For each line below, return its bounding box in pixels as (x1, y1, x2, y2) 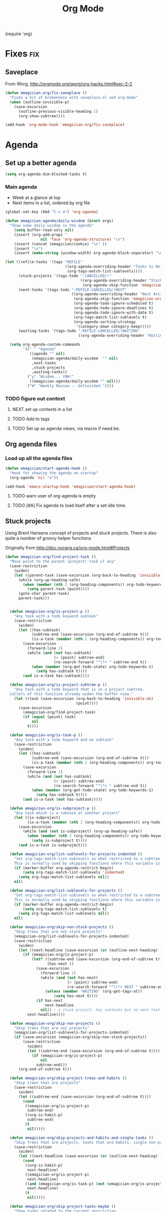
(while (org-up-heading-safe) (18, 577, 81, 583)
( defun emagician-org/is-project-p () (9, 609, 90, 614)
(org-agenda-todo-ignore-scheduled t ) (73, 301, 154, 306)
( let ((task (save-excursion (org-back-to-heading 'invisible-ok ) (14, 696, 154, 701)
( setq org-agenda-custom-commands (9, 342, 81, 347)
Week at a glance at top (12, 195, 61, 201)
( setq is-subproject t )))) (31, 838, 87, 843)
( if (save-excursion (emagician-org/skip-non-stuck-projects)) (14, 1034, 147, 1040)
